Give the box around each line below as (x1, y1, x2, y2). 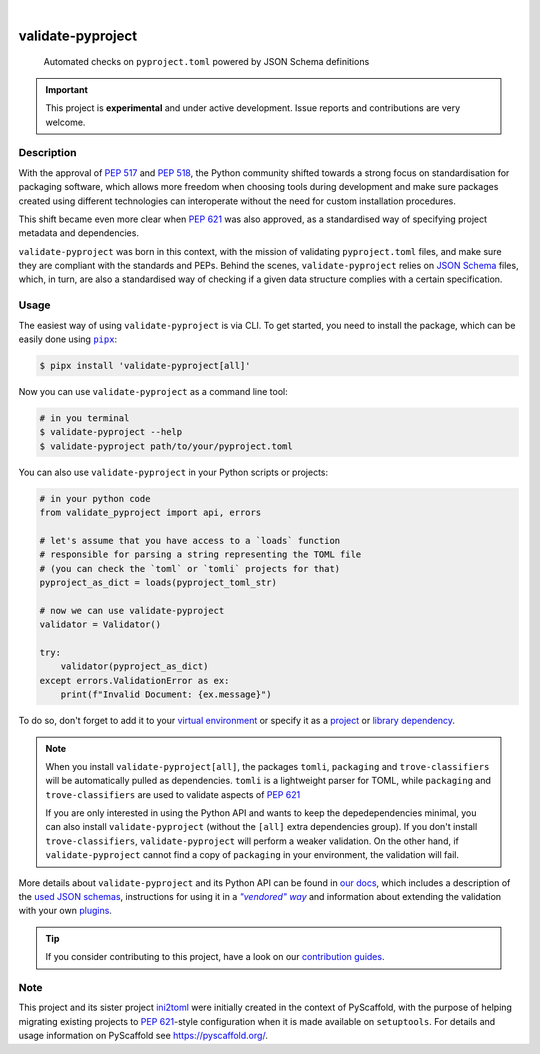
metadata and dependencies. (18, 227, 140, 239)
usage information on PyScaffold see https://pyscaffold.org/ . (18, 1030, 269, 1042)
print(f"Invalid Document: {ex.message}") (60, 689, 272, 700)
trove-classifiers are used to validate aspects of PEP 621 (45, 788, 301, 800)
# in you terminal (39, 412, 130, 424)
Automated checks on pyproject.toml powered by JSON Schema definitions (43, 56, 370, 68)
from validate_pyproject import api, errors (39, 507, 262, 519)
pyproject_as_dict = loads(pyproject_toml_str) (39, 577, 277, 589)
